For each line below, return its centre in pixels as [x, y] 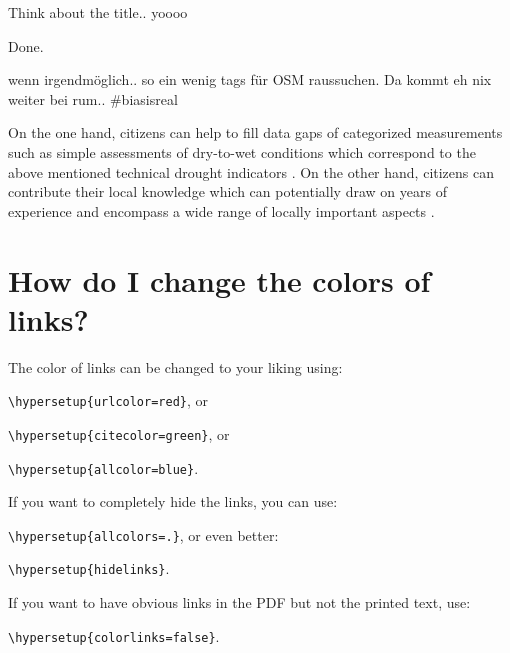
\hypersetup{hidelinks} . [89, 568]
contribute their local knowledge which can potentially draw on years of [227, 191]
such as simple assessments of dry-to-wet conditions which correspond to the [242, 151]
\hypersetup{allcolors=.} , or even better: [143, 534]
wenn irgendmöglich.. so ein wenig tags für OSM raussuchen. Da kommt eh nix [250, 79]
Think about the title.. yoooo [98, 12]
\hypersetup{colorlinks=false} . [114, 635]
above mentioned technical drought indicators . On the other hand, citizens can [251, 171]
